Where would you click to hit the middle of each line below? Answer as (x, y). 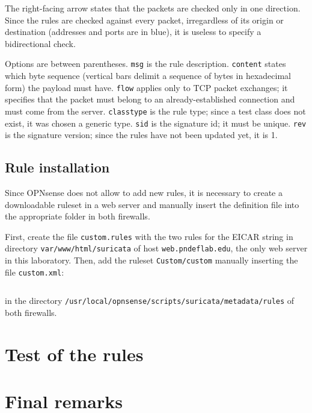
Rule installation (57, 167)
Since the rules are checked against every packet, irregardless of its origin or (144, 20)
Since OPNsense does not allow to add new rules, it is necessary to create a (144, 192)
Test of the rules (74, 354)
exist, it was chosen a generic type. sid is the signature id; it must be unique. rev (156, 123)
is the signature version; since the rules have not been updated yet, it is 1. (141, 135)
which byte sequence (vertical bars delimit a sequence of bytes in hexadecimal (148, 76)
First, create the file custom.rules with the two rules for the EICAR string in (149, 236)
